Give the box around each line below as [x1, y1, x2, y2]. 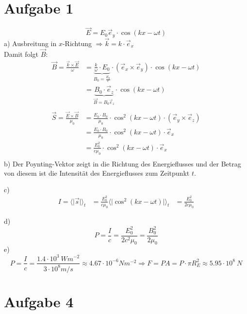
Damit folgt [4, 49, 38, 59]
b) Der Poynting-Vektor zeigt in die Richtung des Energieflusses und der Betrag [4, 158, 241, 168]
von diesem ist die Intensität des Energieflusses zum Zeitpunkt [4, 168, 190, 178]
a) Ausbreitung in [4, 38, 57, 49]
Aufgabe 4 [4, 292, 74, 312]
